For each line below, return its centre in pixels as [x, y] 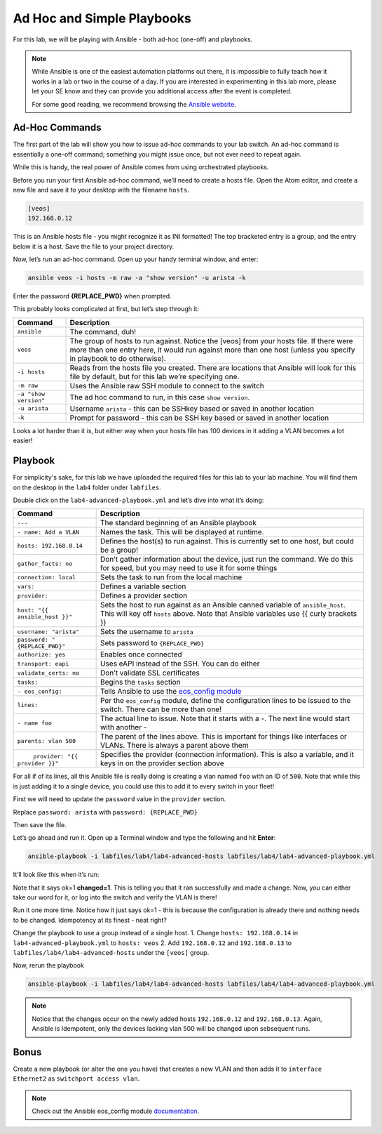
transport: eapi [43, 664]
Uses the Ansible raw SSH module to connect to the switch [167, 385]
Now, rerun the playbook [48, 965]
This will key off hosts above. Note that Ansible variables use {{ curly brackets [228, 614]
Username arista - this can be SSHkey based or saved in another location [192, 409]
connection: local [47, 577]
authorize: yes [41, 654]
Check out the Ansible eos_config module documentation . [116, 1111]
